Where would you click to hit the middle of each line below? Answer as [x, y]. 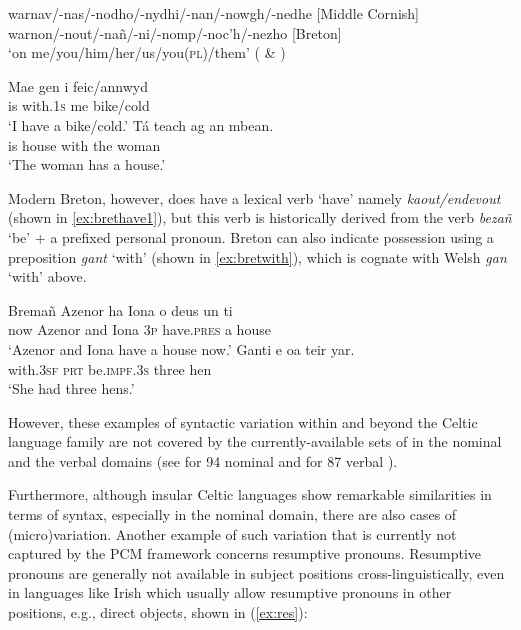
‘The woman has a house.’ [87, 164]
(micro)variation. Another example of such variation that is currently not [232, 533]
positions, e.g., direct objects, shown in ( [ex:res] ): [158, 612]
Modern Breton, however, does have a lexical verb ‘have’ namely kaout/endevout [254, 197]
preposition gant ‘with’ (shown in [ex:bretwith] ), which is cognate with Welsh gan [257, 256]
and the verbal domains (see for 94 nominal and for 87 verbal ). [203, 460]
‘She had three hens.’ [71, 388]
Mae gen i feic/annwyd [78, 85]
